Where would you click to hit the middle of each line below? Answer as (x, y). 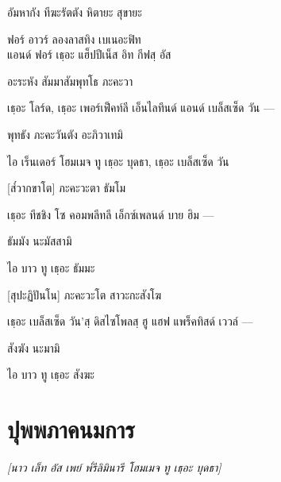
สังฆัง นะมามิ (34, 347)
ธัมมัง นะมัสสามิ (40, 241)
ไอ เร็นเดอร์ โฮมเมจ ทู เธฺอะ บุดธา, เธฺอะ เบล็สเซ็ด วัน (118, 161)
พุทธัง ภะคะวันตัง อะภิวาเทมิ (65, 134)
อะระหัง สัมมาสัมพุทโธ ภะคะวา (70, 81)
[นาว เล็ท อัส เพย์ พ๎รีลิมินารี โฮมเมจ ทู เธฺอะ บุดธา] (114, 467)
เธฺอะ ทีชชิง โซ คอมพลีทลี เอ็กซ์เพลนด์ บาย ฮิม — (111, 214)
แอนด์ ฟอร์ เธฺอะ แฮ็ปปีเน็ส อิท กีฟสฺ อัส (89, 54)
